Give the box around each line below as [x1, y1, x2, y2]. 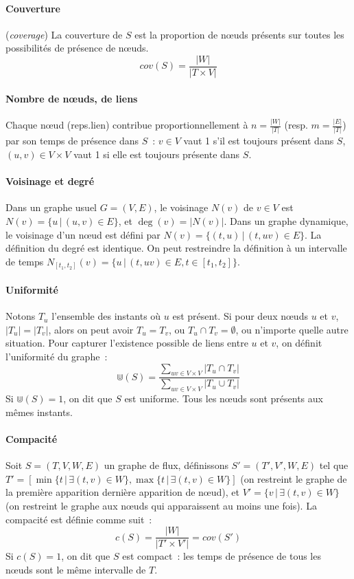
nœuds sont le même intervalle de [5, 562, 146, 576]
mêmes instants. [5, 404, 73, 419]
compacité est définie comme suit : [5, 512, 152, 526]
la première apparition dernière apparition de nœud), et [5, 485, 239, 499]
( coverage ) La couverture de [5, 27, 123, 41]
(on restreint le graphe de [240, 471, 347, 485]
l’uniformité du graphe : [5, 349, 108, 363]
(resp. [284, 118, 308, 132]
